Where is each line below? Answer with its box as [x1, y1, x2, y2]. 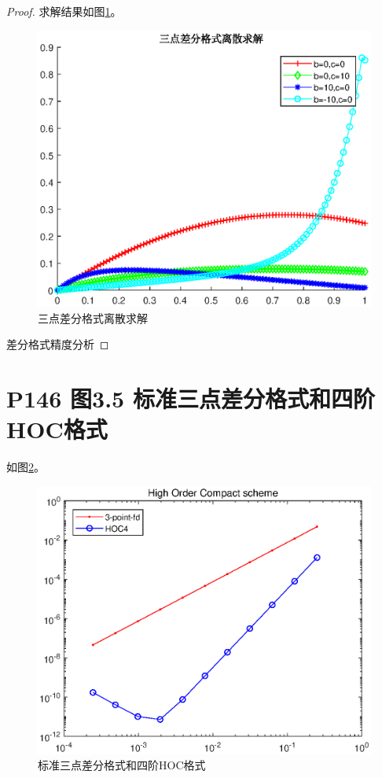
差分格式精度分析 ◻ [6, 336, 109, 352]
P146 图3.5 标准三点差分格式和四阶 [6, 382, 375, 414]
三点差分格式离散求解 [38, 309, 148, 326]
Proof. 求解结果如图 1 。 [6, 3, 122, 19]
